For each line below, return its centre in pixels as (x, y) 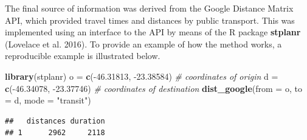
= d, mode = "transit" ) (48, 100)
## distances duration (55, 121)
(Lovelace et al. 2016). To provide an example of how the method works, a (143, 44)
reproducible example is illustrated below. (83, 56)
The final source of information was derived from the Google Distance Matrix (149, 8)
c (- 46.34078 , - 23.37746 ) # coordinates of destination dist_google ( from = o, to (153, 88)
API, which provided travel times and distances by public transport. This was (150, 20)
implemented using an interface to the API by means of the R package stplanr (153, 32)
